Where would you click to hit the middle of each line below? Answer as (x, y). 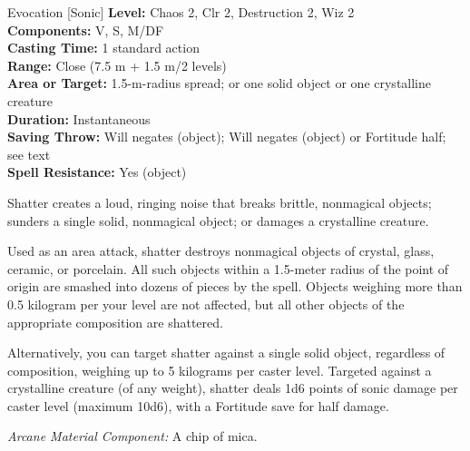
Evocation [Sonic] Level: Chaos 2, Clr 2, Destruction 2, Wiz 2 (181, 12)
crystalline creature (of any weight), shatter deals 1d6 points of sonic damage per (233, 388)
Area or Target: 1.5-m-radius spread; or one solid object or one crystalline (220, 83)
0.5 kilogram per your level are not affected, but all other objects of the (206, 304)
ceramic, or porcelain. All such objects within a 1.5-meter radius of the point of (228, 268)
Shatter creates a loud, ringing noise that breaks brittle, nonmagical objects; (220, 202)
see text (29, 154)
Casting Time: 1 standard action (103, 48)
